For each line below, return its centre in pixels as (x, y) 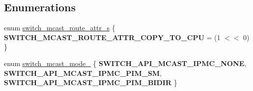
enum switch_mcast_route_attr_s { (60, 28)
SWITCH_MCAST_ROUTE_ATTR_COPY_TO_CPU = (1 (112, 37)
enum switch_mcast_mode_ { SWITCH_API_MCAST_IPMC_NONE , (125, 63)
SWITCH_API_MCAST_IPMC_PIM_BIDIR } (91, 82)
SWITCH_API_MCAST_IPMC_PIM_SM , (83, 73)
